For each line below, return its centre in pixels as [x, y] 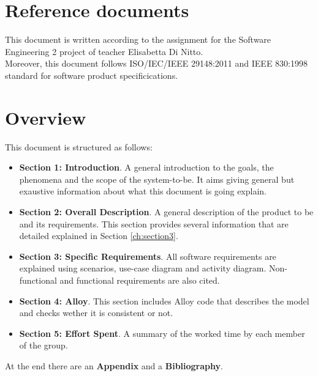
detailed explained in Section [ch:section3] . [99, 236]
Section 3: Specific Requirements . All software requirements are [148, 256]
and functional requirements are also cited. [140, 280]
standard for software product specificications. [92, 75]
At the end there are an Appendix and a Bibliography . [114, 365]
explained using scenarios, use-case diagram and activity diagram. [143, 268]
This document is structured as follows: [79, 146]
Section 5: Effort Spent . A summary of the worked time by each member [162, 333]
